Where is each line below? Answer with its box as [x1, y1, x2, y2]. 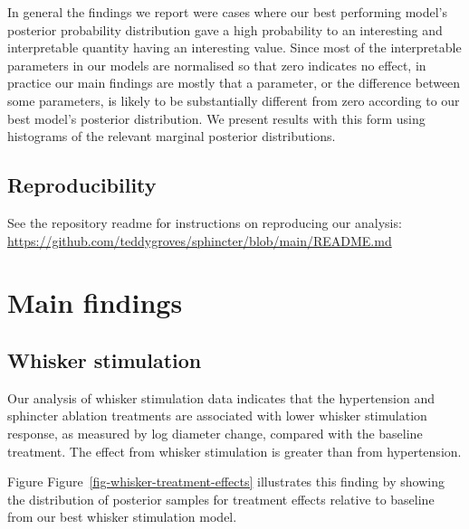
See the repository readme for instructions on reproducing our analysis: [7, 213, 402, 231]
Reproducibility [7, 171, 157, 199]
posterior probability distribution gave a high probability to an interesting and [7, 20, 443, 39]
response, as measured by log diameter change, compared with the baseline [7, 423, 423, 442]
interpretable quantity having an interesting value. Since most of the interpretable [7, 38, 462, 57]
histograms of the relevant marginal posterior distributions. [7, 127, 336, 146]
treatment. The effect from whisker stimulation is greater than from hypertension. [7, 441, 462, 460]
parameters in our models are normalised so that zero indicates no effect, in [7, 55, 426, 74]
